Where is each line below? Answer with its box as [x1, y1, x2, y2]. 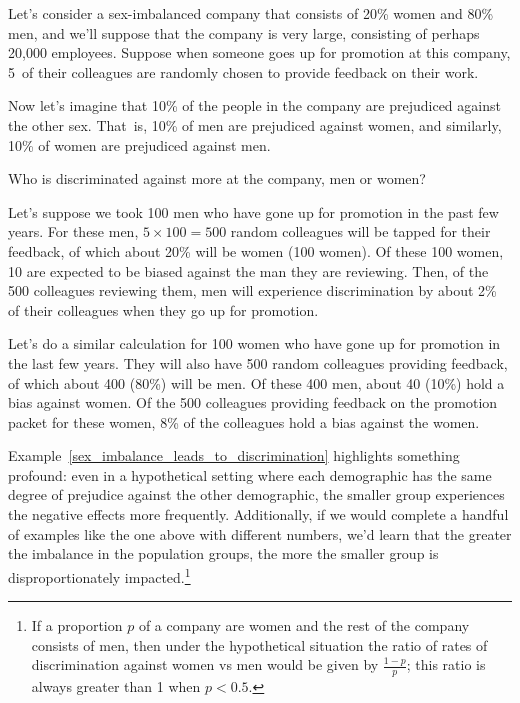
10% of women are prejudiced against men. [8, 134, 271, 155]
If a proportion [31, 615, 123, 636]
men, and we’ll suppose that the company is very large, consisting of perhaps [8, 22, 480, 43]
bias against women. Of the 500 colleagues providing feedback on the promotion [8, 392, 498, 413]
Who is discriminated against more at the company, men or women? [8, 168, 426, 189]
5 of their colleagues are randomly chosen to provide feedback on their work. [8, 61, 479, 82]
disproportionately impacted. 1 [8, 563, 191, 587]
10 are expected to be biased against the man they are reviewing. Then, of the [8, 260, 489, 281]
